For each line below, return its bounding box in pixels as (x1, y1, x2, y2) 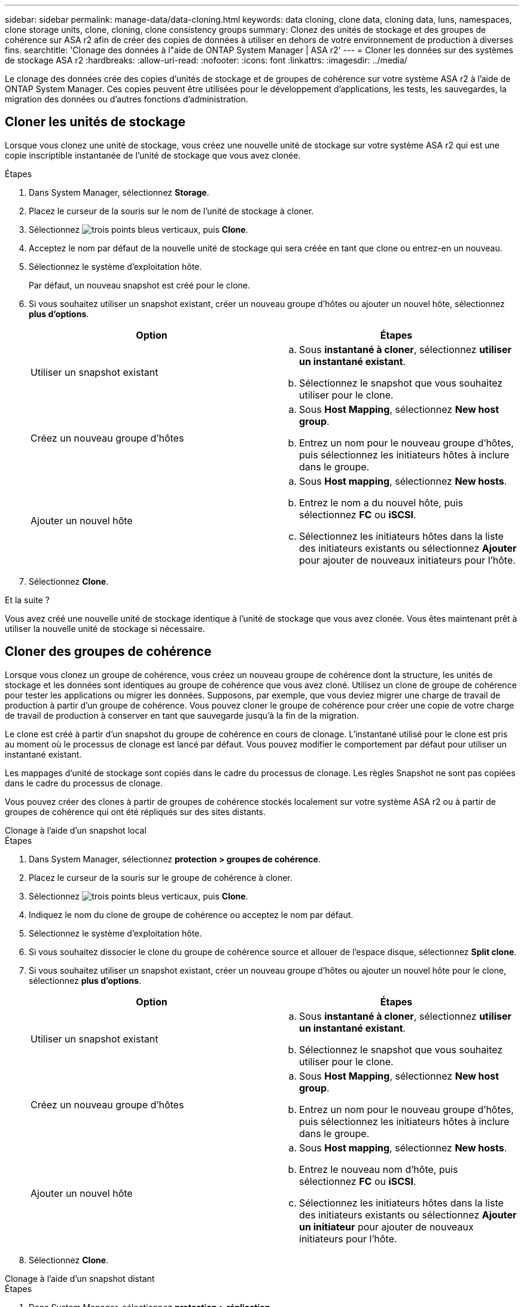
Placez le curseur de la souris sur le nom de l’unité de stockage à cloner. (29, 205, 314, 216)
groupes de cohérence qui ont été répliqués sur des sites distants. (5, 806, 266, 817)
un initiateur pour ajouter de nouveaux (299, 1220, 474, 1233)
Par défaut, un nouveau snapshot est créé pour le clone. (29, 279, 251, 290)
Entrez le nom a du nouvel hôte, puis (299, 496, 464, 509)
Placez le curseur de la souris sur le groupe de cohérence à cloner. (29, 872, 293, 883)
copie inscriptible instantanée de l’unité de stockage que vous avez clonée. (5, 150, 301, 160)
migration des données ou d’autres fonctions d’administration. (5, 94, 248, 104)
